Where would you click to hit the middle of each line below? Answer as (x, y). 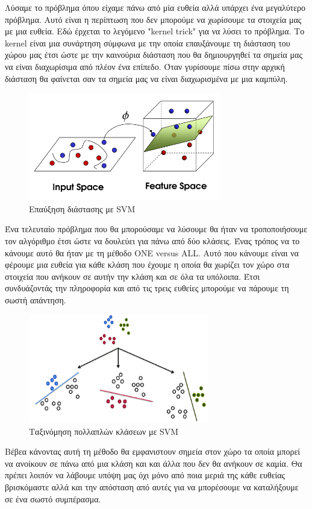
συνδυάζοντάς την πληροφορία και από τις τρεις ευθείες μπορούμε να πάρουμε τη (147, 288)
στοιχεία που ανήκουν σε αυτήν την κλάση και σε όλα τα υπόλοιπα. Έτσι (133, 276)
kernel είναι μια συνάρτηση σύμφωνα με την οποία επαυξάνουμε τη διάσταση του (148, 43)
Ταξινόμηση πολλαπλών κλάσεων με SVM (104, 431)
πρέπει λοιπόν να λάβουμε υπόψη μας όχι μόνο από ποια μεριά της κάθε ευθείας (145, 475)
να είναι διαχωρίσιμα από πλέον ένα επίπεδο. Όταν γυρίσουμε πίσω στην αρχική (145, 66)
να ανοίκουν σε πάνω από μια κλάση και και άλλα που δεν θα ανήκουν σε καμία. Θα (154, 463)
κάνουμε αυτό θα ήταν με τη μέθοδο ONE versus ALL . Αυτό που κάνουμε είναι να (152, 252)
